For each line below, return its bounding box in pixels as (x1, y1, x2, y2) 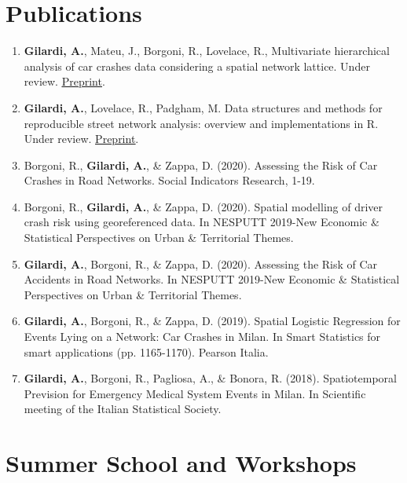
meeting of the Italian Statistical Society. (24, 401, 222, 417)
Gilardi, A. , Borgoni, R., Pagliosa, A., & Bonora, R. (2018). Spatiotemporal (24, 370, 397, 386)
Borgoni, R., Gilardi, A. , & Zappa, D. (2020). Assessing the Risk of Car (24, 156, 378, 173)
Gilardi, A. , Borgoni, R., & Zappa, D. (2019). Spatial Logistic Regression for (24, 313, 401, 329)
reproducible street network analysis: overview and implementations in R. (24, 115, 379, 131)
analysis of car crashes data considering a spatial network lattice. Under (24, 57, 370, 74)
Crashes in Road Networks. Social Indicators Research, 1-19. (24, 172, 315, 188)
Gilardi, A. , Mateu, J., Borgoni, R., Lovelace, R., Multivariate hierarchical (24, 42, 390, 59)
